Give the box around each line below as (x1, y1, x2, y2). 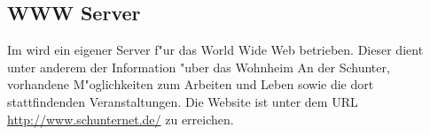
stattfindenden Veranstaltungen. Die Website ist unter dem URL (7, 92, 358, 110)
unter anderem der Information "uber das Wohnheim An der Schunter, (7, 57, 390, 76)
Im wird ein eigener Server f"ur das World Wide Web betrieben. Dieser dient (7, 41, 424, 59)
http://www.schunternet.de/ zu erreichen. (7, 109, 234, 128)
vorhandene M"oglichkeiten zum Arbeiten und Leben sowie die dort (7, 75, 374, 94)
